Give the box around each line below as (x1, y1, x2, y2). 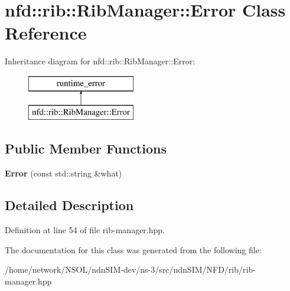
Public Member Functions (5, 139, 167, 158)
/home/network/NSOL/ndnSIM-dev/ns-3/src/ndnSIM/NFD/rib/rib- (5, 263, 256, 276)
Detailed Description (5, 196, 134, 214)
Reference (5, 21, 87, 45)
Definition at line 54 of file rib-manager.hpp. (5, 224, 165, 236)
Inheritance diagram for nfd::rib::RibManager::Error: (5, 55, 195, 67)
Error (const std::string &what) (5, 167, 122, 179)
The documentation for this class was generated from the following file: (5, 243, 262, 256)
